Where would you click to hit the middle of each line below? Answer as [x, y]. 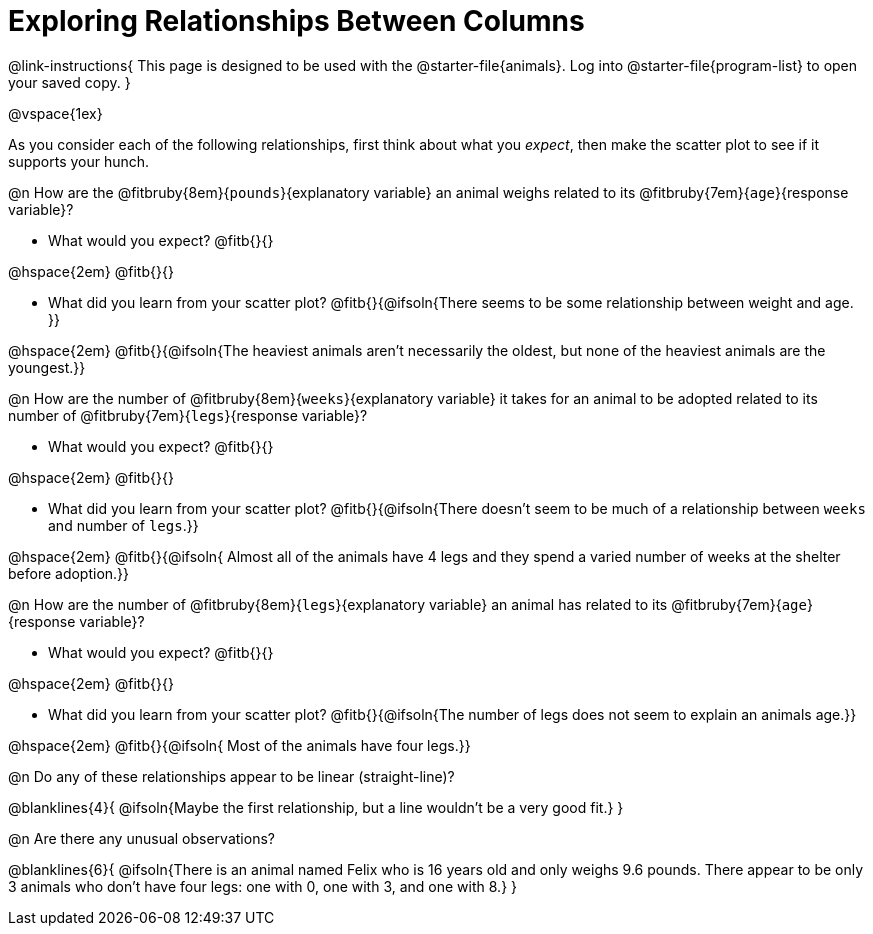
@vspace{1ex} [55, 113]
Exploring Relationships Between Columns [296, 21]
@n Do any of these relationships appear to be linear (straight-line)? [231, 776]
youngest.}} [47, 367]
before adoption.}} [69, 573]
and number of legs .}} [123, 525]
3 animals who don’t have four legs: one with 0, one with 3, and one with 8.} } [263, 886]
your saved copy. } [69, 82]
